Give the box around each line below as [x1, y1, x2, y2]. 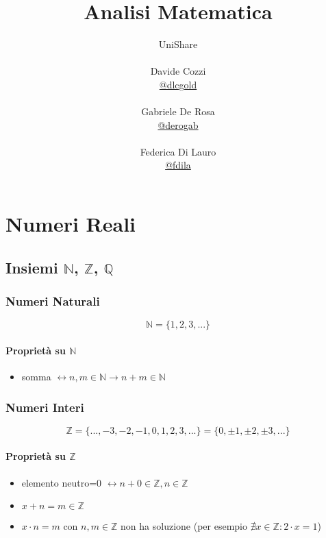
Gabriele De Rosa [141, 104, 215, 119]
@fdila [165, 158, 191, 172]
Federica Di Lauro [140, 144, 216, 158]
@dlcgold [159, 77, 197, 91]
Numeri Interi [5, 398, 84, 415]
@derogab [158, 117, 199, 132]
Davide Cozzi [150, 64, 206, 78]
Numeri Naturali [5, 292, 100, 309]
